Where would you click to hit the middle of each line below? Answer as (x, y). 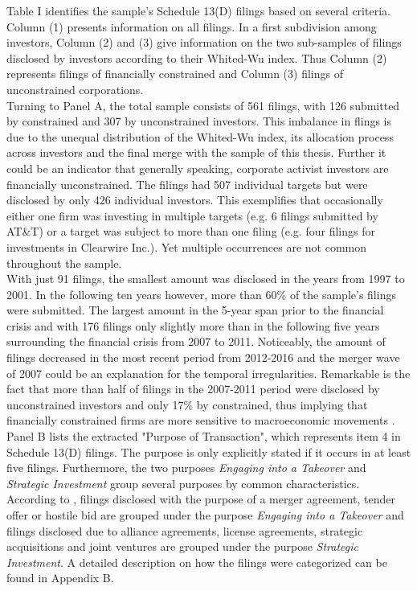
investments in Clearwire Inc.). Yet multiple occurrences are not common (186, 246)
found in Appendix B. (60, 578)
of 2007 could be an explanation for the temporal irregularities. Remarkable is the (208, 373)
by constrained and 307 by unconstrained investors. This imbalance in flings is (199, 121)
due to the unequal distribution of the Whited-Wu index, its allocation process (200, 136)
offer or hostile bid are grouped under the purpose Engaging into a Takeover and (205, 515)
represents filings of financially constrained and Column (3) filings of (175, 74)
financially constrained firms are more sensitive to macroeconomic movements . (201, 420)
